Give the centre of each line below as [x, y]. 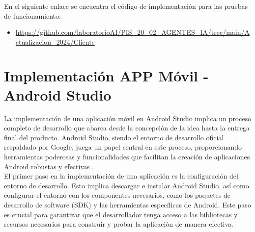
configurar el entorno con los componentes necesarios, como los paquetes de [117, 195]
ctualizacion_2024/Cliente [55, 41]
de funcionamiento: [32, 15]
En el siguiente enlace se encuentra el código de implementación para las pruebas [126, 6]
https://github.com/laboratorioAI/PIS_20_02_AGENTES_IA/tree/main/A [132, 32]
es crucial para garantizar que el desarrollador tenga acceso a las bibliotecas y [121, 214]
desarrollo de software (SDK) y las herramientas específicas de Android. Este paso [127, 205]
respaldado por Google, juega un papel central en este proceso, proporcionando [123, 147]
